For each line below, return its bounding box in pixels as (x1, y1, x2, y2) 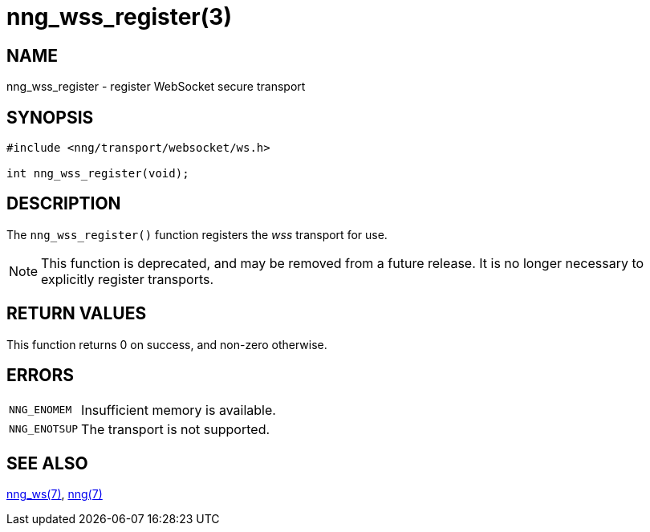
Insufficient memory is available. (81, 401, 276, 418)
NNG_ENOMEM (9, 404, 72, 416)
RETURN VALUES (6, 303, 147, 324)
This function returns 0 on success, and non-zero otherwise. (6, 337, 327, 351)
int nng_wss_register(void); (6, 167, 189, 181)
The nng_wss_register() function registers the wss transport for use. (6, 227, 388, 242)
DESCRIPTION (6, 193, 121, 214)
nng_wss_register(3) (6, 3, 232, 30)
